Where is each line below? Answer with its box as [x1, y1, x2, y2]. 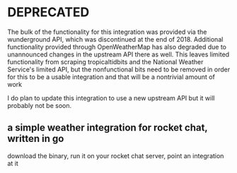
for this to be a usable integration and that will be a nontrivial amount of [7, 72, 216, 81]
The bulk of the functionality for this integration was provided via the [7, 28, 207, 36]
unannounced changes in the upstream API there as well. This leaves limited [7, 50, 230, 59]
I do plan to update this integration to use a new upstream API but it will [7, 93, 215, 102]
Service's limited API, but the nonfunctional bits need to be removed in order [7, 65, 231, 73]
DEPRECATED [7, 4, 90, 20]
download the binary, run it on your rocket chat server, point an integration [7, 151, 224, 160]
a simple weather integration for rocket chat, [7, 121, 208, 134]
